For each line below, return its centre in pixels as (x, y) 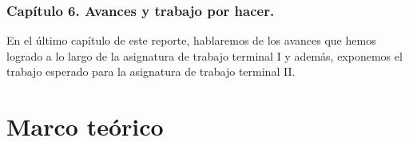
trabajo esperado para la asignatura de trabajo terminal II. (151, 71)
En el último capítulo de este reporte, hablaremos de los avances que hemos (191, 40)
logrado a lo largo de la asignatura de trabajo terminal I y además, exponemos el (204, 55)
